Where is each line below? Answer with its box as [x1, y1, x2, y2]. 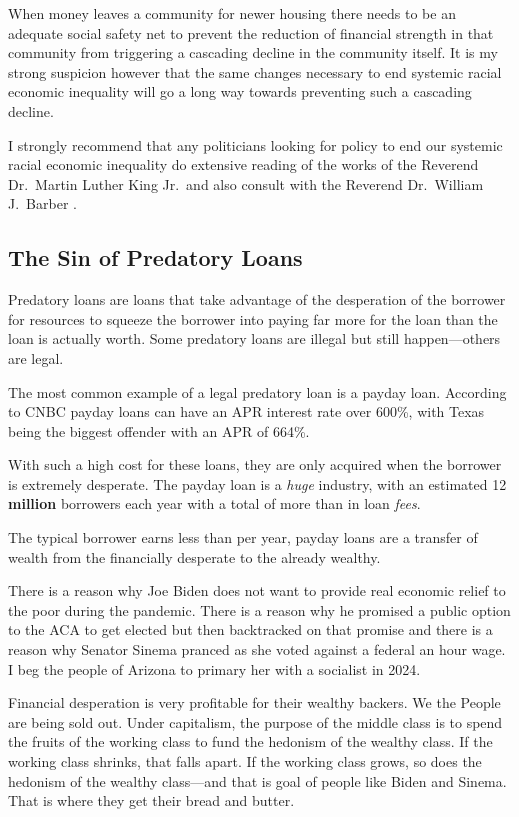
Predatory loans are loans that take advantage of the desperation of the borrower [8, 289, 506, 310]
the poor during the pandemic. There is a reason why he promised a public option [8, 599, 511, 620]
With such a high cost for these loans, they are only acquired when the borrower [8, 454, 502, 475]
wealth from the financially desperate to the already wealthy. [8, 546, 381, 567]
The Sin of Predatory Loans [8, 242, 303, 273]
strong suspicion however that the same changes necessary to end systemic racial [8, 61, 502, 82]
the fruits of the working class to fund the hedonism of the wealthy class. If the [8, 731, 493, 752]
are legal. [8, 347, 64, 368]
